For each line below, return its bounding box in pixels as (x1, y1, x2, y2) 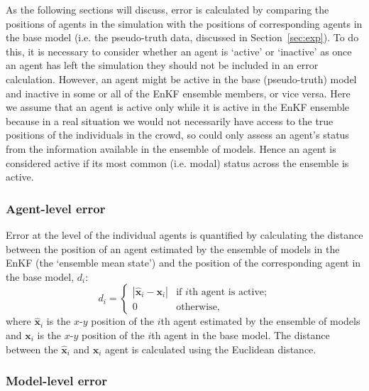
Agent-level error (6, 199, 106, 217)
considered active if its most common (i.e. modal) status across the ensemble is (6, 155, 349, 170)
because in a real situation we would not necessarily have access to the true (6, 113, 334, 128)
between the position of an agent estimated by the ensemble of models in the (6, 241, 340, 256)
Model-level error (6, 372, 107, 390)
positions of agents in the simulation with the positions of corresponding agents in (6, 16, 363, 31)
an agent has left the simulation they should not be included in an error (6, 58, 319, 73)
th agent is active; (188, 286, 267, 297)
